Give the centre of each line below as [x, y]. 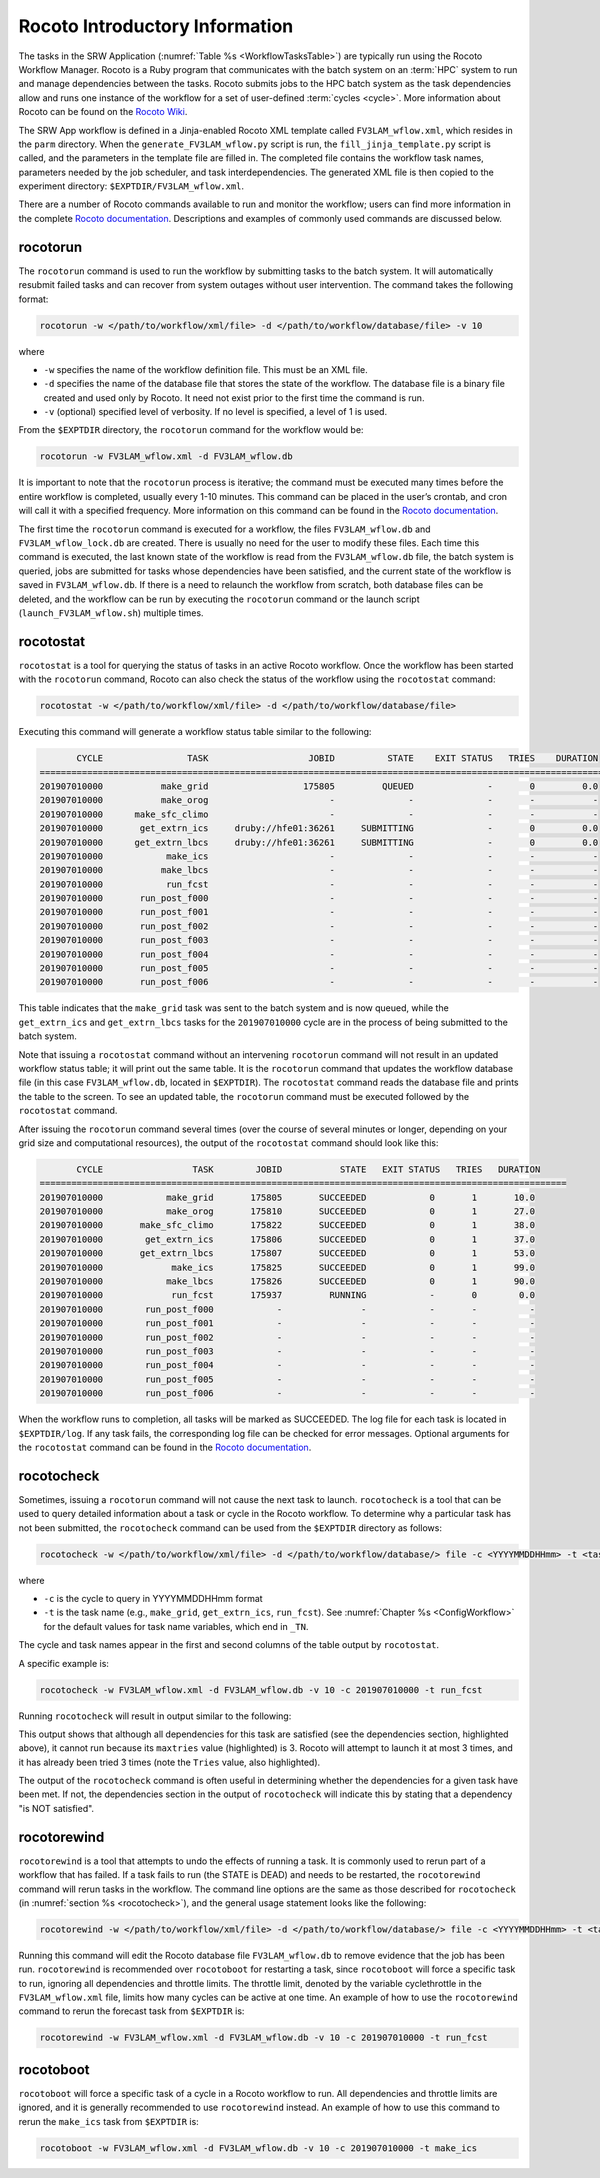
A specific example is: [64, 1663]
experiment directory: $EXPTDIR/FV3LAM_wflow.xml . [131, 186]
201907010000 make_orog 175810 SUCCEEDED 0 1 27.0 [287, 1211]
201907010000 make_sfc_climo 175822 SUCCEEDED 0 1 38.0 [287, 1225]
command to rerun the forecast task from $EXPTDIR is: [131, 2011]
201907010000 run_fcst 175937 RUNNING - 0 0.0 [287, 1295]
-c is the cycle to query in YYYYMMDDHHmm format [153, 1598]
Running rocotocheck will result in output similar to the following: [155, 1716]
